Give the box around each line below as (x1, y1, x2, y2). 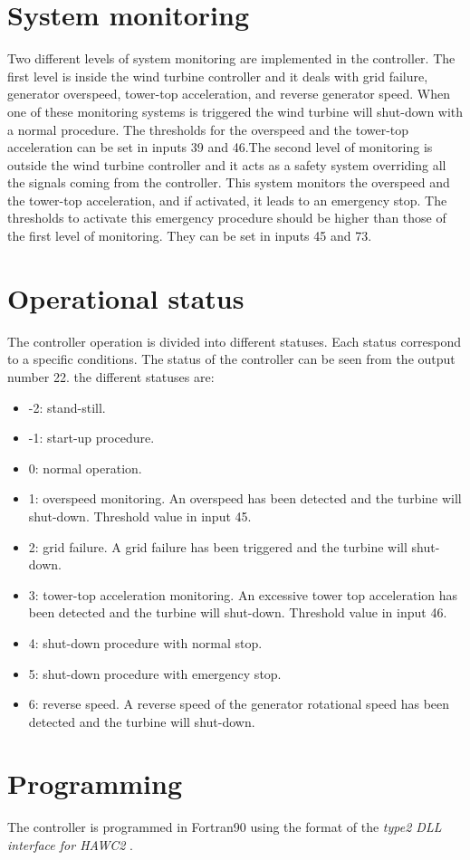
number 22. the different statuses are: (7, 367, 215, 386)
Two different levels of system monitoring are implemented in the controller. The (7, 49, 456, 68)
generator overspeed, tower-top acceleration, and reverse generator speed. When (7, 84, 450, 103)
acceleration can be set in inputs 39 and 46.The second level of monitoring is (7, 138, 433, 157)
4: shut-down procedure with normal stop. (28, 633, 263, 652)
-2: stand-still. (28, 397, 106, 416)
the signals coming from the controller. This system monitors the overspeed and (7, 173, 450, 192)
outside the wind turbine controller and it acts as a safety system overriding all (7, 155, 446, 174)
